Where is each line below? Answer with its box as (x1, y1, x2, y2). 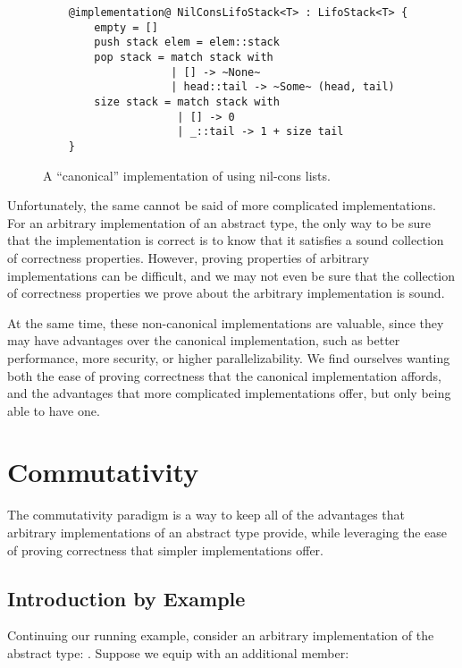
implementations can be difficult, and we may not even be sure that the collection (7, 266, 456, 284)
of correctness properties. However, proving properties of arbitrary (7, 248, 370, 266)
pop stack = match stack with (94, 50, 273, 63)
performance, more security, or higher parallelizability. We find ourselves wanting (7, 348, 450, 367)
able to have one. (7, 401, 100, 419)
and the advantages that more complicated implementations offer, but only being (7, 384, 451, 402)
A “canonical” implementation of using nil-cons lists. (43, 165, 331, 184)
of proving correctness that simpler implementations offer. (7, 540, 323, 559)
